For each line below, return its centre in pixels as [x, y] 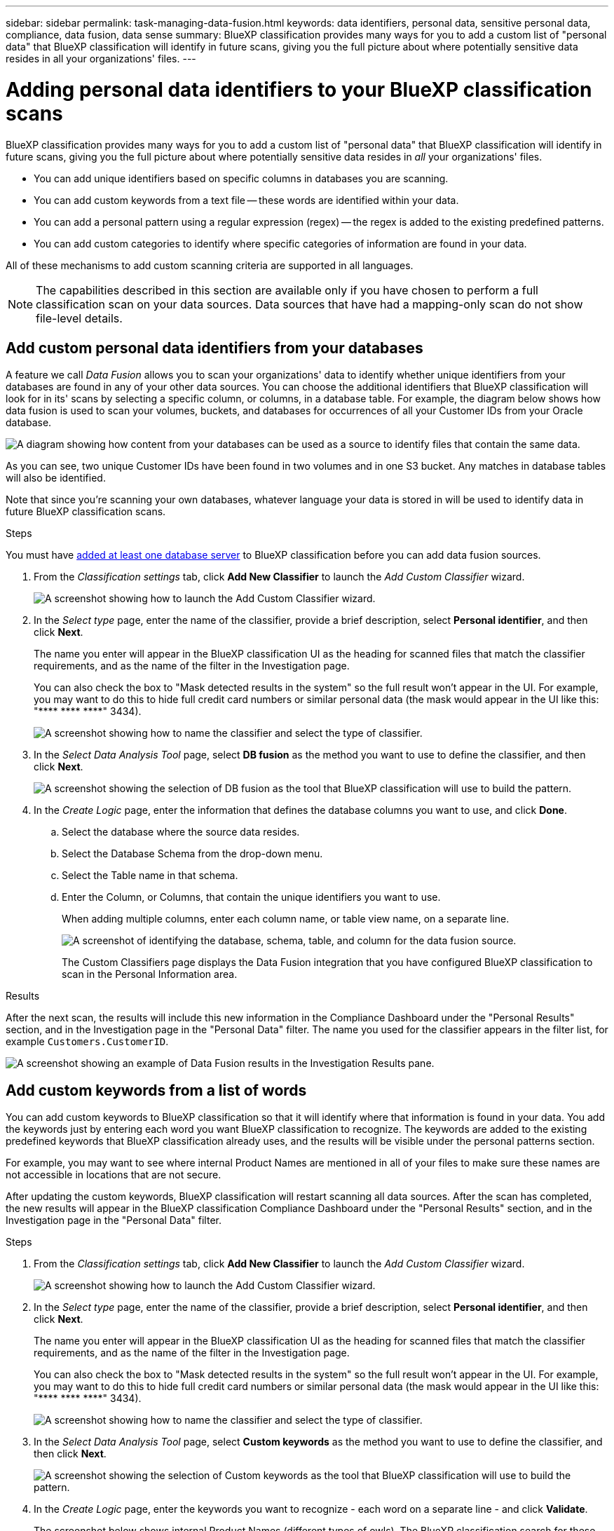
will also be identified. [56, 478]
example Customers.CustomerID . [87, 1042]
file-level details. [79, 318]
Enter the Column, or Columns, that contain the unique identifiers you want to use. [251, 897]
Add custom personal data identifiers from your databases [214, 348]
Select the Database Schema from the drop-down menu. [192, 854]
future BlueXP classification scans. [86, 512]
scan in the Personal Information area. [150, 974]
